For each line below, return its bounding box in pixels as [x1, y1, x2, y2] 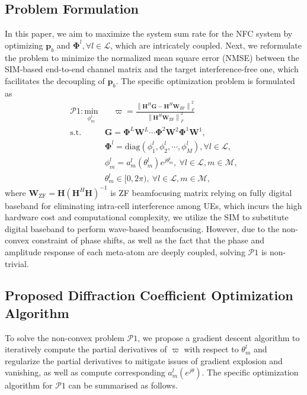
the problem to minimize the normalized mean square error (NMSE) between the [5, 51, 299, 63]
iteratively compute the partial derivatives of [5, 343, 167, 355]
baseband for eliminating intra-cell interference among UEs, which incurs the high [5, 199, 302, 211]
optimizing [5, 38, 43, 51]
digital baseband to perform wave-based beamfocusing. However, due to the [5, 222, 280, 235]
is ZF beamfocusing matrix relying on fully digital [110, 186, 292, 198]
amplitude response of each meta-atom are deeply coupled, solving [5, 245, 245, 258]
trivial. [5, 257, 29, 269]
